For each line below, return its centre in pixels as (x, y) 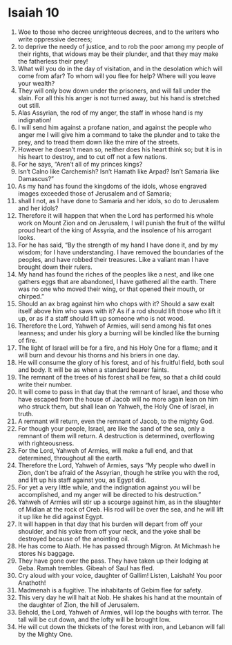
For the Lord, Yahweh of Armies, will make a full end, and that (105, 450)
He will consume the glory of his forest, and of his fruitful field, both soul (121, 362)
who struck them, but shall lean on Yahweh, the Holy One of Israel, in (116, 406)
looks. (27, 237)
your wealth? (36, 83)
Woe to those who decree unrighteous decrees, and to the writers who (118, 32)
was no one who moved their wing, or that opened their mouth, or (111, 289)
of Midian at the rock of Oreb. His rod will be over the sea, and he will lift (120, 509)
